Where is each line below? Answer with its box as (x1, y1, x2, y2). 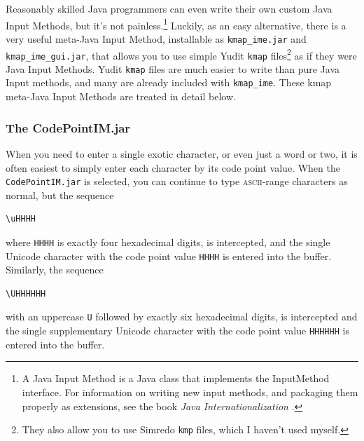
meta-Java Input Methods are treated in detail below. (6, 89, 236, 104)
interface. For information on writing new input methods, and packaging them (22, 384, 358, 399)
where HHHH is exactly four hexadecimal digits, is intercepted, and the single (6, 234, 330, 249)
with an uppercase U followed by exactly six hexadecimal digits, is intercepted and (6, 309, 358, 324)
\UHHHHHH (6, 288, 46, 299)
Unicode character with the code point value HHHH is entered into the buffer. (6, 248, 332, 263)
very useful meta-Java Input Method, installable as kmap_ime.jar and (6, 31, 307, 46)
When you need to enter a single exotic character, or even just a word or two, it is (6, 146, 358, 161)
